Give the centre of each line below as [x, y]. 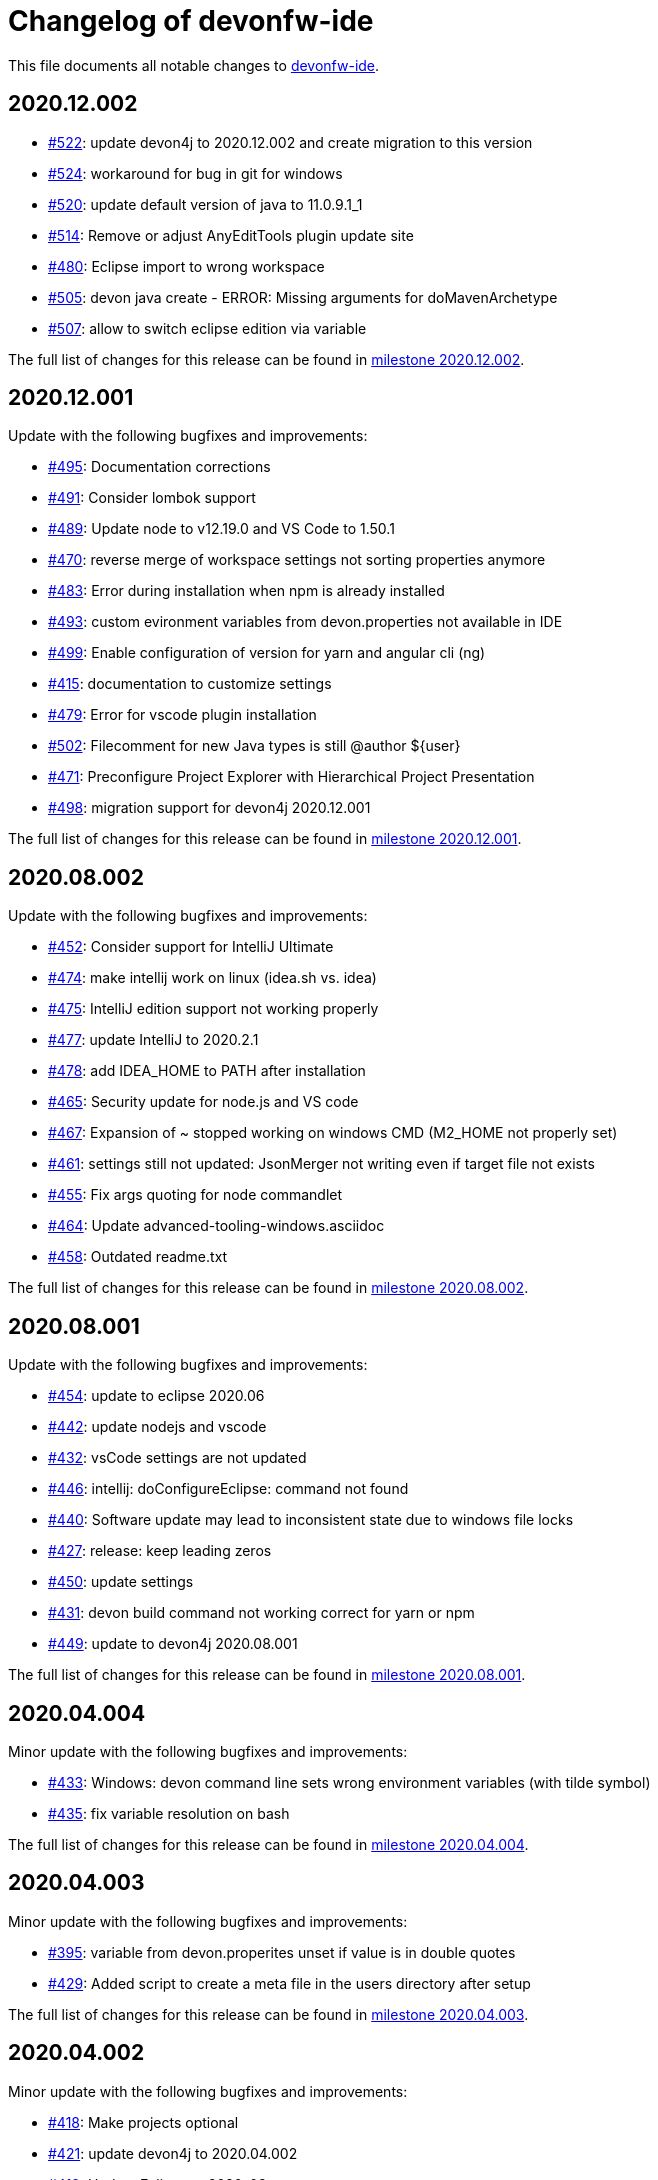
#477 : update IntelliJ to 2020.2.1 [153, 1040]
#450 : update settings [121, 1582]
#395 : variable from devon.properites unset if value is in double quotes [282, 1952]
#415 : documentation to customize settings [190, 684]
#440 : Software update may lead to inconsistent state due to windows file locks [311, 1520]
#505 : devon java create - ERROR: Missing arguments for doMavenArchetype [303, 297]
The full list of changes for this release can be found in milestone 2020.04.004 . [268, 1844]
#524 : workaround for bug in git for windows [195, 173]
